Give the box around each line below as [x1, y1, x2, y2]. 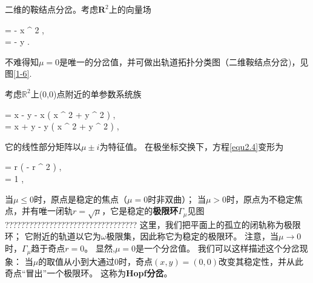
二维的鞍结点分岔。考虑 [5, 3, 98, 15]
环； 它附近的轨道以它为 [5, 230, 101, 242]
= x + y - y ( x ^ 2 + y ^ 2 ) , [5, 120, 119, 132]
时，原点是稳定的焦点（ [34, 192, 128, 205]
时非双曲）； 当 [148, 192, 206, 205]
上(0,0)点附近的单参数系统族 [30, 87, 142, 100]
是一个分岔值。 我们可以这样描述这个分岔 [135, 242, 300, 255]
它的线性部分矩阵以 [5, 140, 81, 152]
